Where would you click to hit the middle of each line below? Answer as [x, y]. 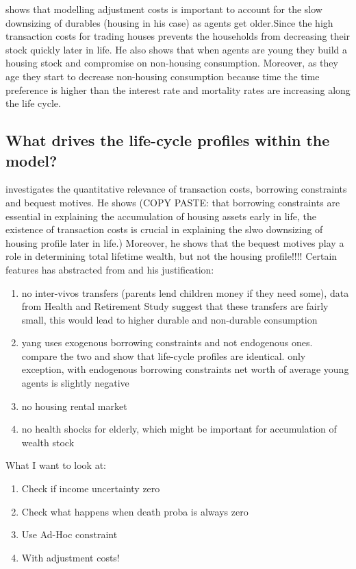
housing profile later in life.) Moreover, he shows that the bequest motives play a [175, 242]
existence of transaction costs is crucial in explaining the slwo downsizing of [164, 229]
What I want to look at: [56, 465]
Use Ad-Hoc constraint [69, 534]
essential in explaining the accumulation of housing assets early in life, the [161, 216]
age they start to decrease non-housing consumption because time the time [163, 76]
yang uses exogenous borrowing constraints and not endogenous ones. [167, 342]
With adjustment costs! [71, 557]
